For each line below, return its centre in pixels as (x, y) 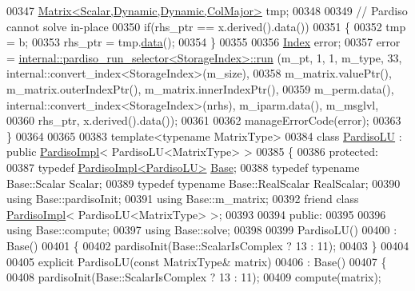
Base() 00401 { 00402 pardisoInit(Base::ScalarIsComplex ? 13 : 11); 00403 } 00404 (208, 245)
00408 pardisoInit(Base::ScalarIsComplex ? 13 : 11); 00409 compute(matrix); (194, 277)
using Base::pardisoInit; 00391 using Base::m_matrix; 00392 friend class (183, 199)
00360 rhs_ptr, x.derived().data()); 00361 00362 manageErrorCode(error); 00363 (204, 120)
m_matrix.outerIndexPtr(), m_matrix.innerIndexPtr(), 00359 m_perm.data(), (200, 88)
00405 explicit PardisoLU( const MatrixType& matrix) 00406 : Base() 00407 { (197, 261)
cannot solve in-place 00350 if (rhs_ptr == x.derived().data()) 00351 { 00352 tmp (206, 26)
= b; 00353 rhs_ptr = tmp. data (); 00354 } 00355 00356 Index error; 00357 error (204, 42)
